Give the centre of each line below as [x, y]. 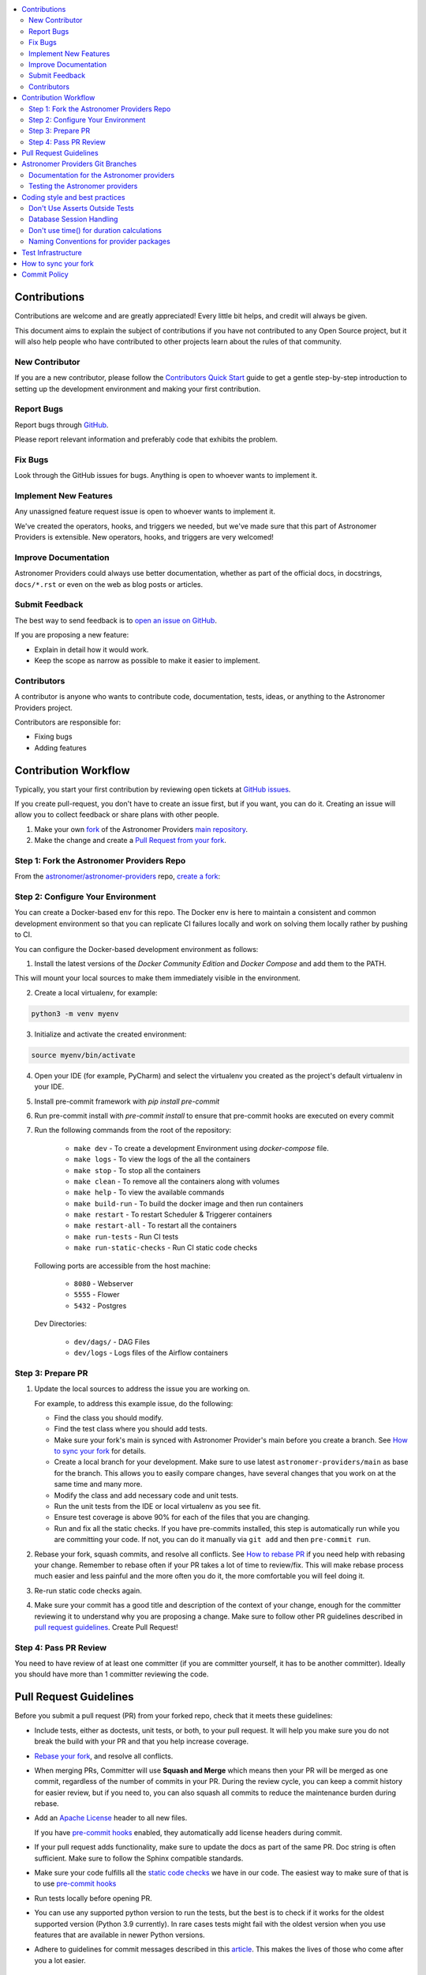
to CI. [23, 935]
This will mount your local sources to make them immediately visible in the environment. [158, 978]
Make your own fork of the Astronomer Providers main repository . [141, 829]
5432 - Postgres [100, 1305]
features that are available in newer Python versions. [120, 1935]
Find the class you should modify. [108, 1417]
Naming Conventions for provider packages [100, 242]
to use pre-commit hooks [75, 1883]
